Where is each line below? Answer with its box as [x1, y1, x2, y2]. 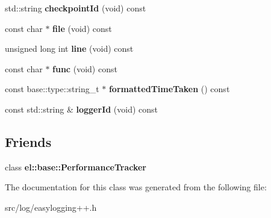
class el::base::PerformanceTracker [5, 160, 146, 173]
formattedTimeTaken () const [108, 83, 230, 95]
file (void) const [52, 22, 112, 34]
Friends [5, 132, 52, 151]
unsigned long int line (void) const [5, 42, 134, 55]
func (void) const [52, 62, 117, 75]
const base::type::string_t [5, 83, 99, 95]
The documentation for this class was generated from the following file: [5, 181, 267, 193]
